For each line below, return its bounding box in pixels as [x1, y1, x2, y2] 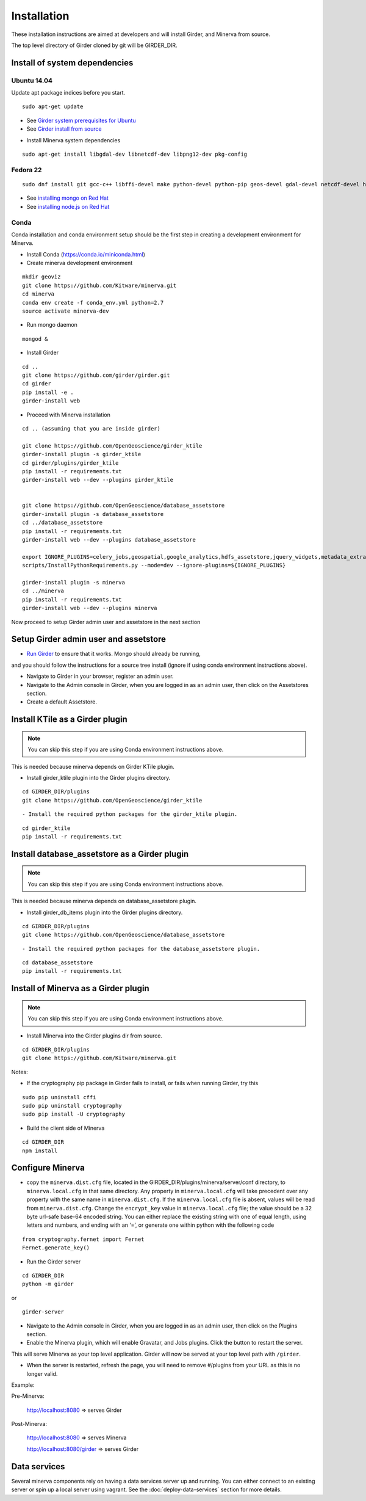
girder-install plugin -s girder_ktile [22, 451, 142, 458]
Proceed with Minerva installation [26, 411, 111, 418]
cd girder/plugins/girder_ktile [22, 459, 119, 467]
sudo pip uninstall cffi [22, 1094, 96, 1100]
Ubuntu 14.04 [11, 76, 53, 85]
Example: [11, 1381, 35, 1389]
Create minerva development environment [26, 260, 133, 267]
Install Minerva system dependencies [26, 136, 121, 144]
